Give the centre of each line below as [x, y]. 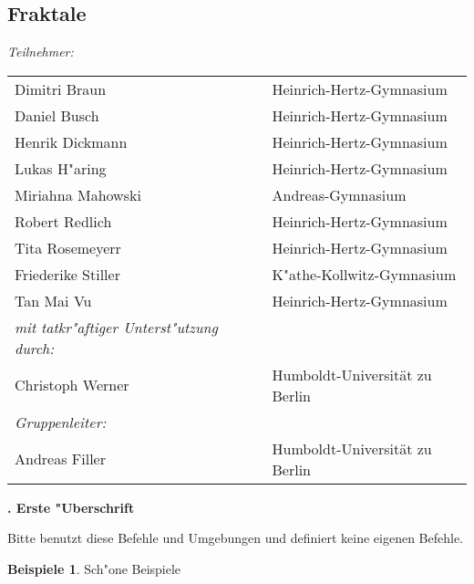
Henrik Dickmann [71, 141]
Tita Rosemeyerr [68, 247]
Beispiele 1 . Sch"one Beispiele [94, 568]
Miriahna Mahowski [78, 194]
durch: [35, 348]
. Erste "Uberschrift [71, 507]
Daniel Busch [57, 115]
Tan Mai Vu [53, 300]
